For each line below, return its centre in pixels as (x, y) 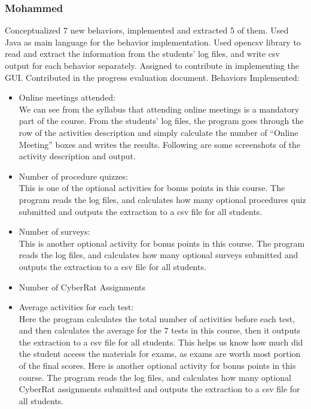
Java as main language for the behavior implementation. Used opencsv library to (153, 42)
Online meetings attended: (67, 97)
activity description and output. (77, 156)
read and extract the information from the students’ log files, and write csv (142, 54)
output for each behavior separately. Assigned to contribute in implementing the (152, 65)
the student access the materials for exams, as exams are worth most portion (160, 354)
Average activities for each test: (76, 307)
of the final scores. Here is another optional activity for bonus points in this (157, 366)
